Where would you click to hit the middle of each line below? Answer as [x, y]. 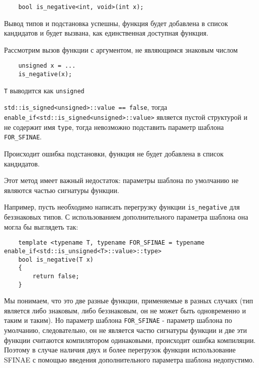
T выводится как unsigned [44, 90]
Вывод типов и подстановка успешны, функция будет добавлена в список [116, 23]
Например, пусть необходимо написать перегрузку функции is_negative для [122, 207]
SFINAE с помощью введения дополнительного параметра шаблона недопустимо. [129, 359]
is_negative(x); [45, 74]
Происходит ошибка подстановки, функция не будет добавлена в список [114, 154]
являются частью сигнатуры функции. [62, 190]
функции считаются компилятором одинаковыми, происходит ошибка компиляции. [130, 340]
